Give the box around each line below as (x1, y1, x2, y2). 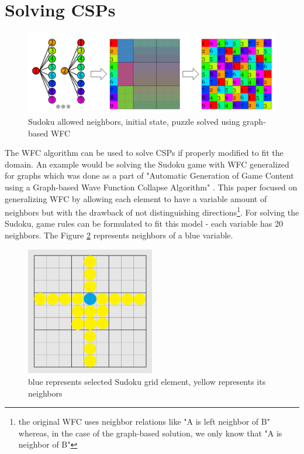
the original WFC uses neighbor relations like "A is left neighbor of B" (18, 415, 270, 428)
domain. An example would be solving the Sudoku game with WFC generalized (5, 158, 289, 170)
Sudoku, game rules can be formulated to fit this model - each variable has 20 (5, 217, 283, 230)
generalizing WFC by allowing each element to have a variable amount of (5, 192, 267, 204)
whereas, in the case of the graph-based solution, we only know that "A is (18, 426, 282, 439)
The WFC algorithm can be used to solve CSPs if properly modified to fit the (5, 146, 284, 159)
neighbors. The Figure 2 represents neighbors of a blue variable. (5, 229, 233, 241)
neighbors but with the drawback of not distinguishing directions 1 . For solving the (5, 204, 299, 218)
